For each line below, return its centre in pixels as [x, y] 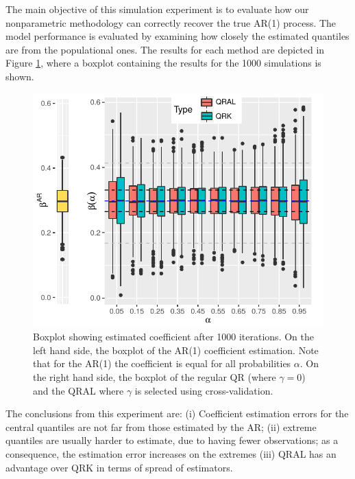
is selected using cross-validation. [204, 390]
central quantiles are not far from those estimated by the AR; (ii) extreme [161, 427]
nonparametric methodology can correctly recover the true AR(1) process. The [171, 22]
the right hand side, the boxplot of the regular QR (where [155, 376]
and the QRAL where [78, 390]
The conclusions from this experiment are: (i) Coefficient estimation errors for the [177, 413]
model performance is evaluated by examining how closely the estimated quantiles [177, 36]
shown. [20, 76]
